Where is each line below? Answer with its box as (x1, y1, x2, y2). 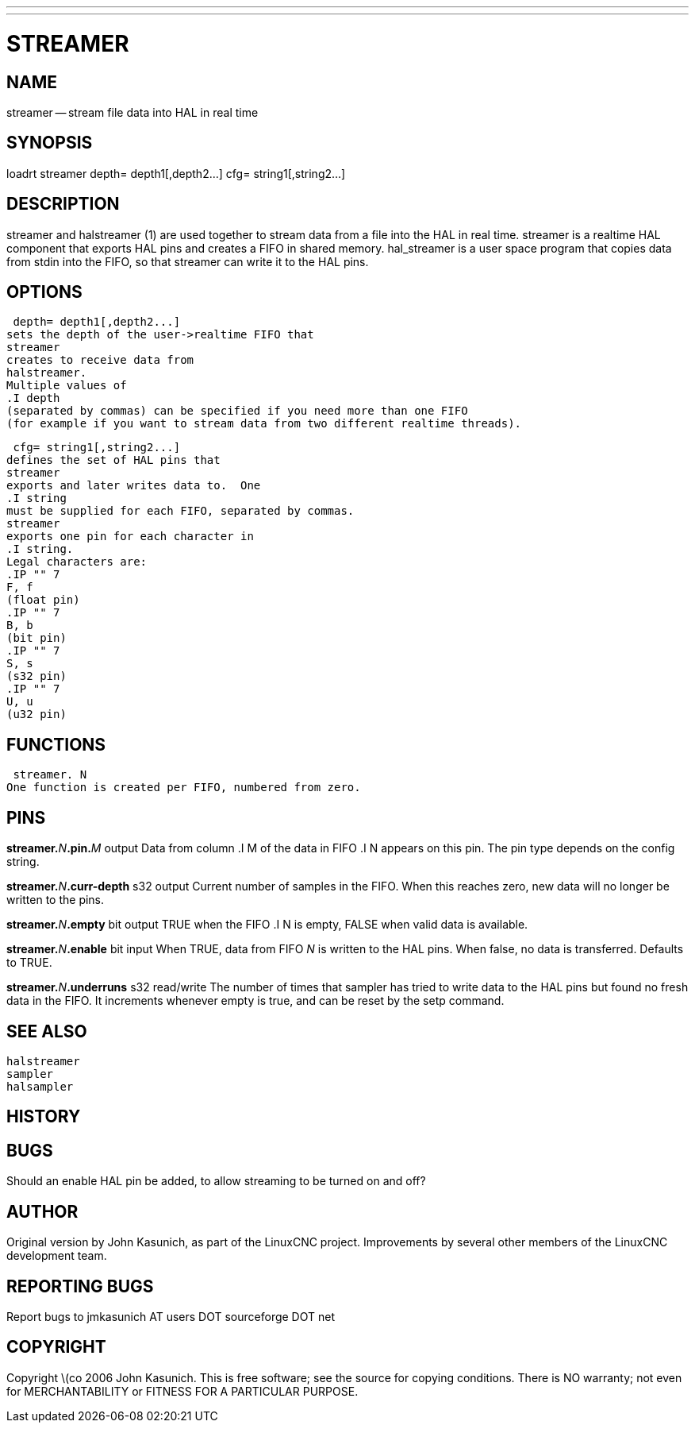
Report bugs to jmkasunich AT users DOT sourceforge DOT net (6, 1309, 335, 1323)
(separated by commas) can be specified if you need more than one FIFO (6, 404, 468, 418)
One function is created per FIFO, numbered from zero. (6, 781, 361, 794)
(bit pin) (6, 631, 67, 645)
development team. (6, 1249, 107, 1263)
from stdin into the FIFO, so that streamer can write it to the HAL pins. (6, 254, 369, 268)
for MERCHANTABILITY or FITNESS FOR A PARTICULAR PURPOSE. (6, 1384, 359, 1398)
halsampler (6, 1079, 74, 1093)
